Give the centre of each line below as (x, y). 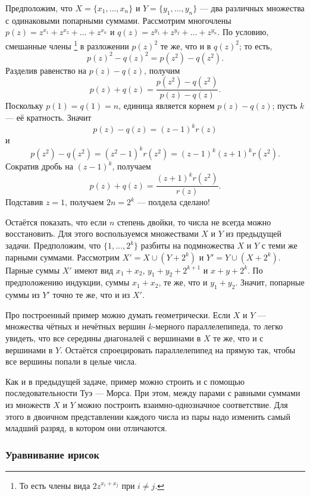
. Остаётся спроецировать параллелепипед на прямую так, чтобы (178, 349)
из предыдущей (253, 233)
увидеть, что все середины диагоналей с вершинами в (103, 338)
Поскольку (24, 106)
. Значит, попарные (270, 282)
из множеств (28, 404)
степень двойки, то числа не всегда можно (194, 222)
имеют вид (94, 270)
